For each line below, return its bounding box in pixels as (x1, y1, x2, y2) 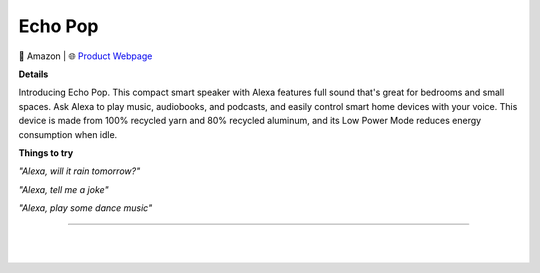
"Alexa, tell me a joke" (18, 183, 109, 195)
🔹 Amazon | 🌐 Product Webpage (18, 50, 153, 62)
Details (18, 68, 49, 80)
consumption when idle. (18, 128, 118, 140)
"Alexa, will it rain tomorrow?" (18, 165, 141, 177)
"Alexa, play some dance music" (18, 202, 153, 214)
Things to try (18, 146, 74, 159)
